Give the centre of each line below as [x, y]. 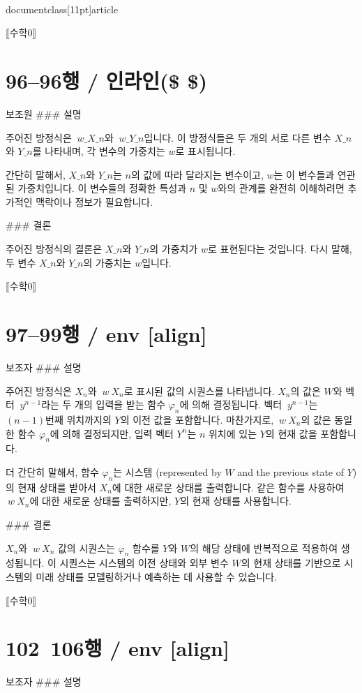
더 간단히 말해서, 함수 [52, 471]
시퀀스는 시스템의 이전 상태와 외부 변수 [144, 563]
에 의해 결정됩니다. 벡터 [231, 404]
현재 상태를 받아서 [57, 487]
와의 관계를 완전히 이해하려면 [281, 188]
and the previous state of [291, 471]
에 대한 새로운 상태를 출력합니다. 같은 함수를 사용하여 [228, 487]
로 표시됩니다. [205, 151]
